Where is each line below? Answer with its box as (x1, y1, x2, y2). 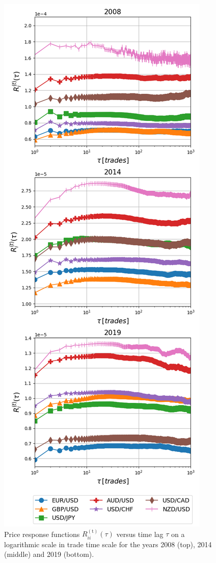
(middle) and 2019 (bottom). (4, 549, 94, 559)
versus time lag (116, 528, 164, 539)
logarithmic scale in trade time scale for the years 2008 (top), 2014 (4, 539, 212, 549)
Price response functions (4, 528, 80, 539)
